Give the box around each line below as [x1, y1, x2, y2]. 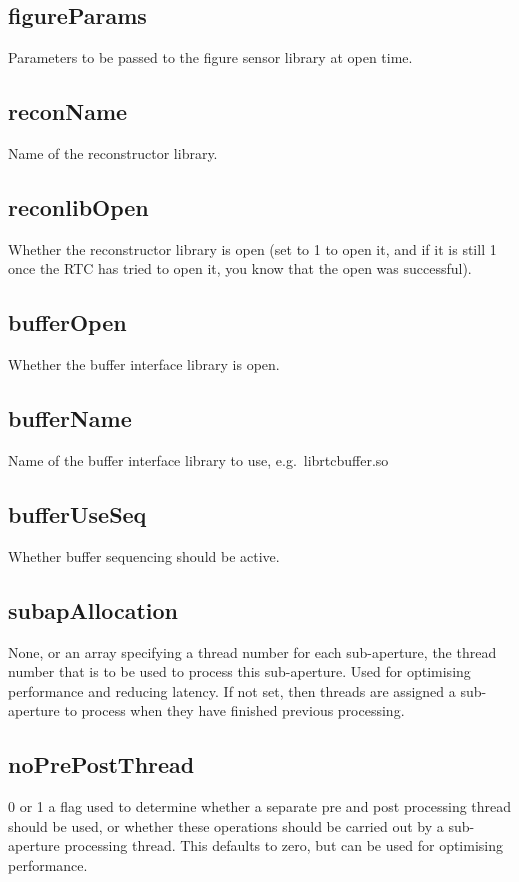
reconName [8, 96, 128, 127]
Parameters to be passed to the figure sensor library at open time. [8, 47, 413, 68]
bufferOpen [8, 307, 127, 338]
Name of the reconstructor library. [8, 143, 218, 163]
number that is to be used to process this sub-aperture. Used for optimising [8, 661, 471, 682]
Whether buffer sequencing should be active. [8, 545, 280, 566]
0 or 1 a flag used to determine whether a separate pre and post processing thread [8, 796, 512, 817]
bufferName [8, 403, 132, 434]
